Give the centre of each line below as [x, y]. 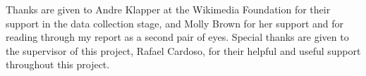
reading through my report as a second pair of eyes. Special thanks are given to [177, 37]
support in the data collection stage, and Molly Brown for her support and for [175, 23]
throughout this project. [58, 64]
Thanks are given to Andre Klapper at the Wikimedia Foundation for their [168, 9]
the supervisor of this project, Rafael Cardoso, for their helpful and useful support [183, 50]
